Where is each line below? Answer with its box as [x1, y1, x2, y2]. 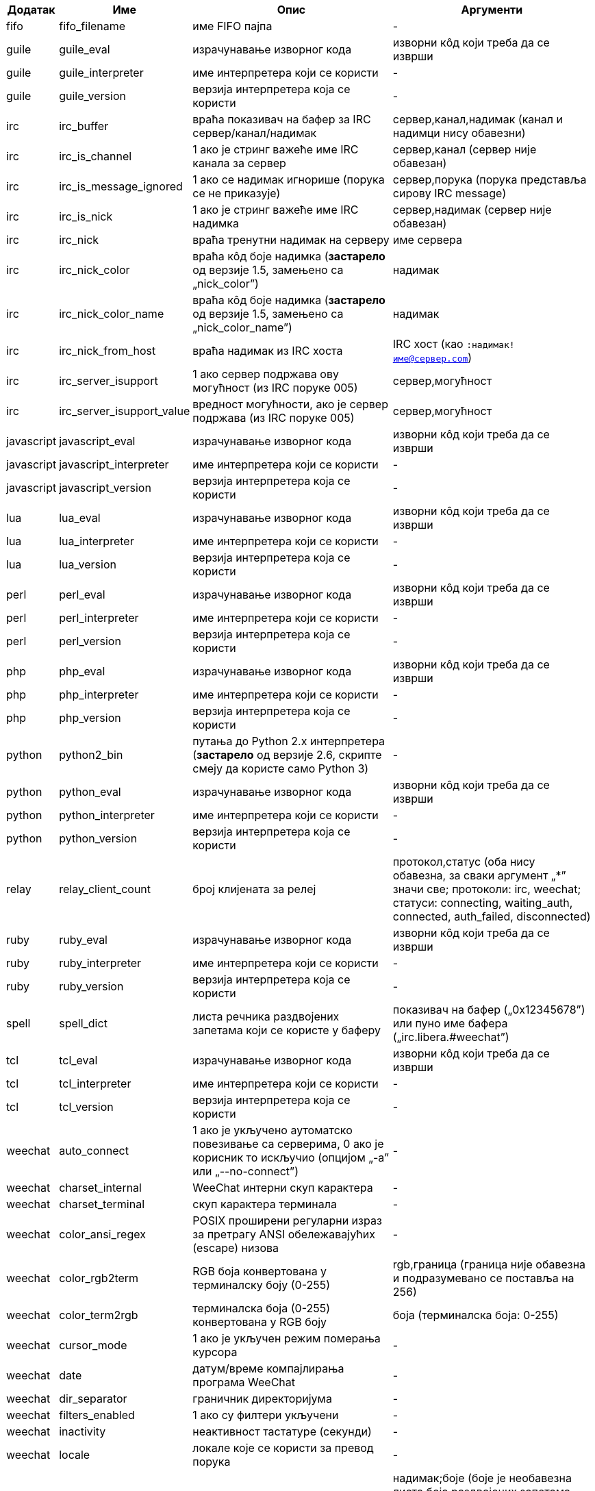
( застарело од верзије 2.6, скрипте [192, 748, 382, 762]
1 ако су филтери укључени [192, 1408, 339, 1422]
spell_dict [59, 1016, 107, 1030]
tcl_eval [59, 1053, 98, 1067]
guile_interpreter [59, 66, 144, 79]
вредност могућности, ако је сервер [192, 397, 388, 411]
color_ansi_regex [59, 1227, 146, 1241]
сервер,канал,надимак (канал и [392, 112, 563, 126]
